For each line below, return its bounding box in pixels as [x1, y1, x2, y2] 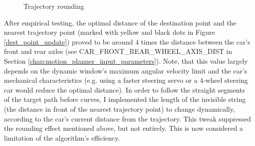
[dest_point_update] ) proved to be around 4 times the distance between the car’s [4, 36, 251, 47]
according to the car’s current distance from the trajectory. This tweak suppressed [4, 113, 251, 123]
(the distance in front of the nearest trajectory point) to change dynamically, [4, 103, 235, 114]
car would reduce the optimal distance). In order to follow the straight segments [4, 84, 245, 95]
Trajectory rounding [24, 1, 85, 11]
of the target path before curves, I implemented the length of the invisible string [4, 94, 246, 104]
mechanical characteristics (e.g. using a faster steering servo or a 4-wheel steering [4, 75, 248, 85]
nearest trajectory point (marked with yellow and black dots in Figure [4, 27, 215, 37]
